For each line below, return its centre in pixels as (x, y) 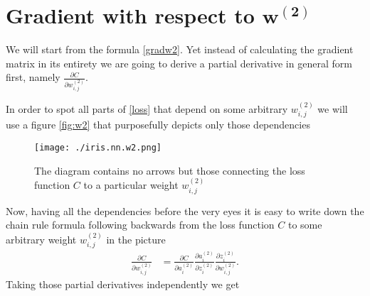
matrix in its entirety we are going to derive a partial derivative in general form (179, 63)
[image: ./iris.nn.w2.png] (98, 148)
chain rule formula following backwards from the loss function (140, 225)
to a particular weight (131, 185)
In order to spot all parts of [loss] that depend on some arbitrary (147, 109)
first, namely (33, 77)
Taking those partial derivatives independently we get (123, 284)
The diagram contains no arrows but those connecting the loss (170, 170)
